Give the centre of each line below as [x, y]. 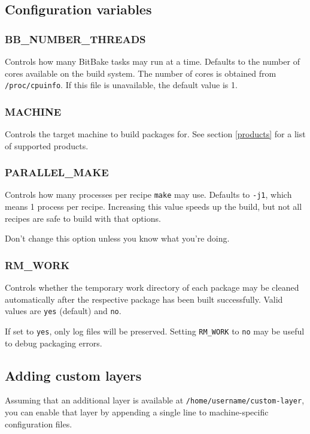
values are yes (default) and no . [63, 311]
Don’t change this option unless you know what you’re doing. [117, 238]
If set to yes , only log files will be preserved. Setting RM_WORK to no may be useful [155, 331]
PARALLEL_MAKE [57, 172]
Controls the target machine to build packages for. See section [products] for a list [155, 134]
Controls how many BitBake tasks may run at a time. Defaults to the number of [152, 61]
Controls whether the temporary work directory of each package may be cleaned [152, 287]
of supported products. [47, 145]
